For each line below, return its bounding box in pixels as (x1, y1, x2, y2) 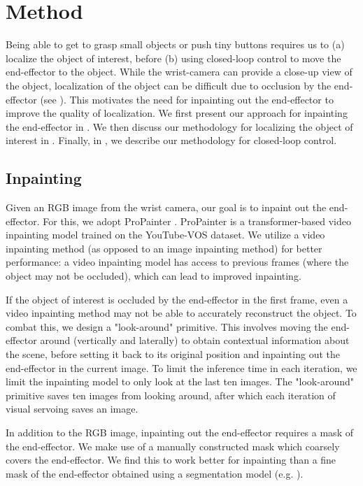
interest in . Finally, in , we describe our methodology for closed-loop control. (6, 133, 337, 148)
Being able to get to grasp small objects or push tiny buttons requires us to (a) (6, 37, 345, 52)
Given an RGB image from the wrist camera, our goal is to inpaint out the (6, 200, 327, 215)
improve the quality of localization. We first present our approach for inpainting (6, 106, 348, 120)
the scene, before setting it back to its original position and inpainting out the (6, 347, 340, 362)
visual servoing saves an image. (6, 401, 138, 416)
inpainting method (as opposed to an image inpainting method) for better (6, 241, 322, 255)
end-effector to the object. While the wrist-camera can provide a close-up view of (6, 64, 353, 79)
